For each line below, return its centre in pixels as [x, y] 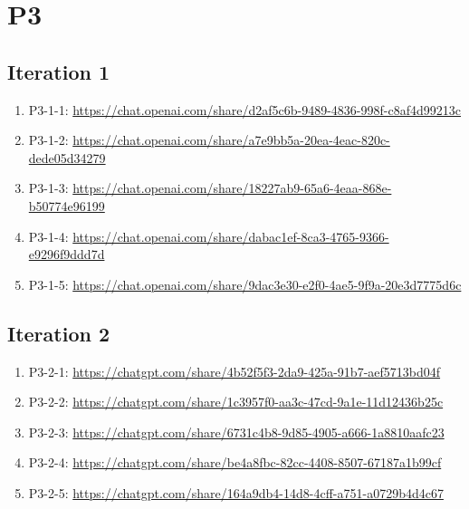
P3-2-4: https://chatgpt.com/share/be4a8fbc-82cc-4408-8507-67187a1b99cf [235, 462]
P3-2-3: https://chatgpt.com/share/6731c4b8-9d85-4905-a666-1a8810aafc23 [236, 432]
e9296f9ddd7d [67, 254]
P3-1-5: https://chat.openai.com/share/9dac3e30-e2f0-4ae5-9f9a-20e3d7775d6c [245, 284]
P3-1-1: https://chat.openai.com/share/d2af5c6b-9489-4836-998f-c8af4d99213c [244, 109]
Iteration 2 [59, 333]
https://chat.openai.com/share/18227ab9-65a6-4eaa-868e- [232, 188]
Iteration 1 [59, 71]
